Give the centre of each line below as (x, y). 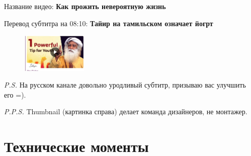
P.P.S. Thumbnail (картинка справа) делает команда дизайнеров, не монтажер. (126, 111)
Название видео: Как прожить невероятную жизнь (85, 6)
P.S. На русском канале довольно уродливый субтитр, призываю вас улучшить (125, 85)
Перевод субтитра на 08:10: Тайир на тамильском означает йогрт (109, 23)
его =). (15, 94)
